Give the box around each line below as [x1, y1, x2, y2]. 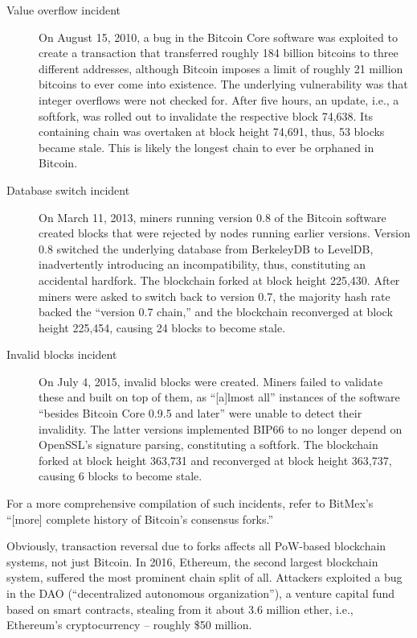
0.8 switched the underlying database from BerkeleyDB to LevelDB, [39, 240, 374, 257]
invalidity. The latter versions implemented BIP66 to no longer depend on [39, 420, 403, 437]
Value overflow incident [6, 2, 121, 18]
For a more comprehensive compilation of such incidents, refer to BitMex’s [6, 495, 374, 512]
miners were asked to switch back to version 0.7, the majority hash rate [39, 287, 390, 304]
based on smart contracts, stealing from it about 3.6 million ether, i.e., [6, 600, 354, 617]
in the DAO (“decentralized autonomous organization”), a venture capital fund [6, 585, 395, 601]
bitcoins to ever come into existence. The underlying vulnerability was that [39, 76, 408, 93]
